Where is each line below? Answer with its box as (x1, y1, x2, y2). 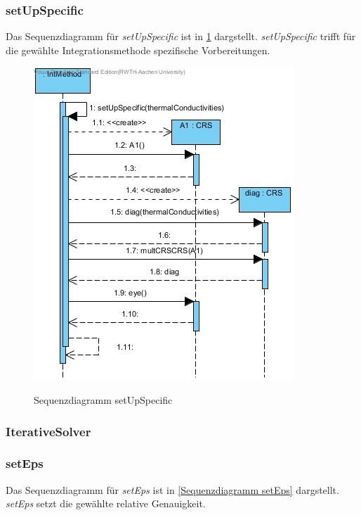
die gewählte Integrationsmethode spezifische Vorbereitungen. (6, 42, 270, 57)
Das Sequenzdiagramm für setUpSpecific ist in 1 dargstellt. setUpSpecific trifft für (6, 29, 356, 44)
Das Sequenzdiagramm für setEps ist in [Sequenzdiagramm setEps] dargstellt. (6, 482, 339, 497)
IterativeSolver (6, 422, 91, 440)
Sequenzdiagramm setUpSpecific (34, 393, 173, 407)
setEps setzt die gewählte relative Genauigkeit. (6, 496, 206, 511)
